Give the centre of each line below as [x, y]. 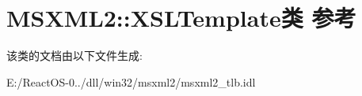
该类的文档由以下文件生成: [74, 55]
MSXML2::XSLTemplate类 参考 [181, 18]
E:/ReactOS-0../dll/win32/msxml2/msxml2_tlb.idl [131, 81]
